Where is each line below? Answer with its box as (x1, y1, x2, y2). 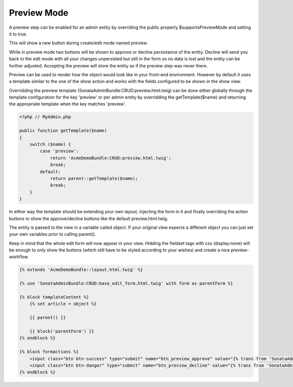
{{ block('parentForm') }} (29, 328, 95, 334)
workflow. (9, 254, 29, 260)
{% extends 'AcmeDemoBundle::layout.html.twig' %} (19, 267, 144, 273)
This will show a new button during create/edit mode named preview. (9, 40, 148, 46)
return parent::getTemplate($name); (50, 176, 138, 181)
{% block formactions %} (19, 349, 79, 355)
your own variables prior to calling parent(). (9, 231, 96, 237)
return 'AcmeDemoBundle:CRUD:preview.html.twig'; (50, 155, 171, 161)
